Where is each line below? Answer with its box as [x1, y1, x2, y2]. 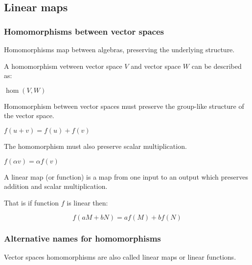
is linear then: [67, 197, 108, 207]
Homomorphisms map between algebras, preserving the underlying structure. [4, 44, 235, 54]
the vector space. [4, 110, 54, 121]
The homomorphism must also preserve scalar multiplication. [4, 141, 187, 151]
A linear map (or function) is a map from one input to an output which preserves [4, 171, 248, 182]
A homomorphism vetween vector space [4, 61, 122, 71]
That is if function [4, 197, 59, 207]
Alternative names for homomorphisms [4, 232, 161, 245]
